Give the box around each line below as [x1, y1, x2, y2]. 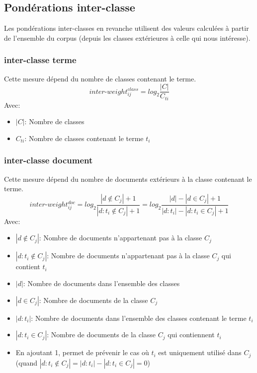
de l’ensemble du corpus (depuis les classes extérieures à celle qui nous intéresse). [4, 32, 251, 43]
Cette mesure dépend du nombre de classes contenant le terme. [4, 73, 196, 83]
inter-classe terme [4, 54, 77, 66]
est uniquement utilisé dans [158, 347, 242, 358]
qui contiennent [168, 329, 215, 340]
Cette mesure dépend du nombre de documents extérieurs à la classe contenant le [4, 173, 252, 184]
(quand [15, 357, 37, 368]
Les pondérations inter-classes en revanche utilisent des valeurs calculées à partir [4, 23, 249, 33]
